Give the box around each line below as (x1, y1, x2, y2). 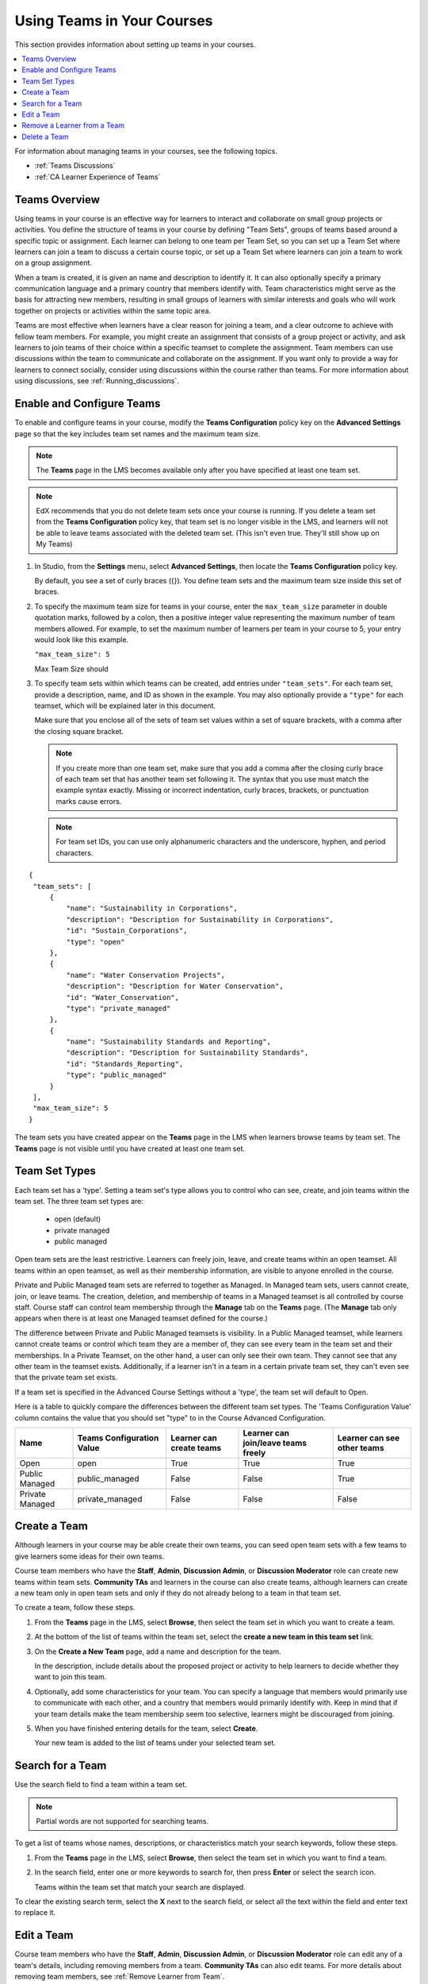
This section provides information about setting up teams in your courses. (14, 40, 256, 49)
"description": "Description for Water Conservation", (66, 982, 285, 991)
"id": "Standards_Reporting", (66, 1059, 184, 1068)
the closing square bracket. (34, 726, 124, 736)
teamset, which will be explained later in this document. (34, 701, 216, 710)
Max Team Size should (34, 663, 109, 674)
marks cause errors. (55, 796, 122, 806)
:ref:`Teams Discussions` (34, 161, 116, 171)
